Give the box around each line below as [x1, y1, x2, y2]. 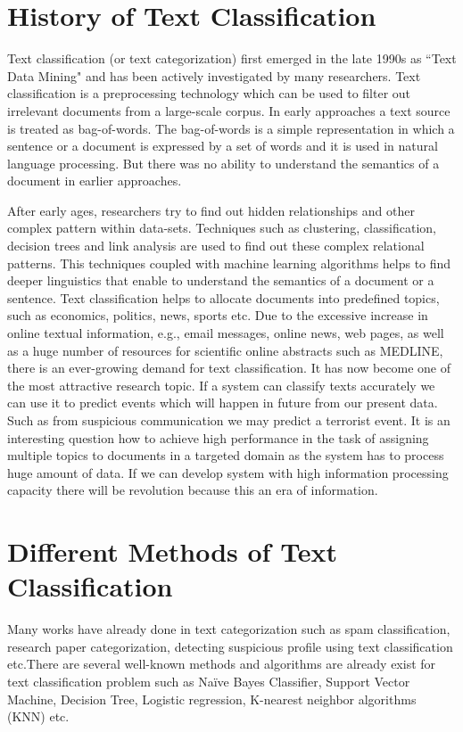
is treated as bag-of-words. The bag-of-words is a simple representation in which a [7, 119, 455, 137]
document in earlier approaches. [7, 171, 182, 190]
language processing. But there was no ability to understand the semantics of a [7, 153, 440, 172]
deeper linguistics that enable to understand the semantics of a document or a [7, 271, 434, 290]
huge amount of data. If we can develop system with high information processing [7, 463, 449, 481]
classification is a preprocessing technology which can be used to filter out [7, 84, 411, 103]
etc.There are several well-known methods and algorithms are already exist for [7, 654, 436, 673]
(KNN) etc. [7, 707, 70, 726]
